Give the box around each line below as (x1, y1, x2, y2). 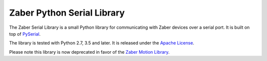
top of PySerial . (9, 31, 41, 37)
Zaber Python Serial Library (9, 7, 125, 18)
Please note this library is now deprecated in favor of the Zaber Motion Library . (9, 49, 170, 55)
